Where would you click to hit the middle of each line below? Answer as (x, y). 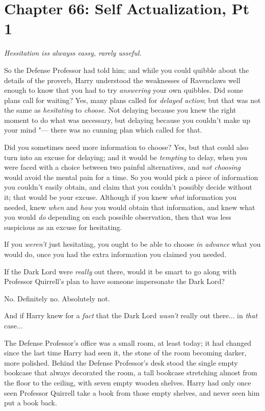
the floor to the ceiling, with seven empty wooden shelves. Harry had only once (128, 382)
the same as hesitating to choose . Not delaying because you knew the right (120, 110)
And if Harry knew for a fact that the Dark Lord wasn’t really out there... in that (131, 315)
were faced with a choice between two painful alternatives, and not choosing (123, 167)
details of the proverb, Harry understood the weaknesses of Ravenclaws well (122, 80)
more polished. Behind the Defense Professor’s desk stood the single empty (121, 362)
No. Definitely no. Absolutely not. (57, 298)
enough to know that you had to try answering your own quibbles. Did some (124, 90)
